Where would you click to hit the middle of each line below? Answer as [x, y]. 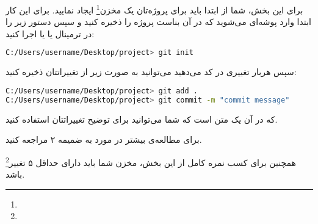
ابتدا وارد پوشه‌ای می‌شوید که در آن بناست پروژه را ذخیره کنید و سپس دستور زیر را [158, 22]
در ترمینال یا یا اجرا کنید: [50, 33]
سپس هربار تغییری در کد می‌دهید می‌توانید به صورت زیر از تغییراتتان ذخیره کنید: [151, 72]
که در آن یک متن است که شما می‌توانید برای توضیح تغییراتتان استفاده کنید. [142, 119]
